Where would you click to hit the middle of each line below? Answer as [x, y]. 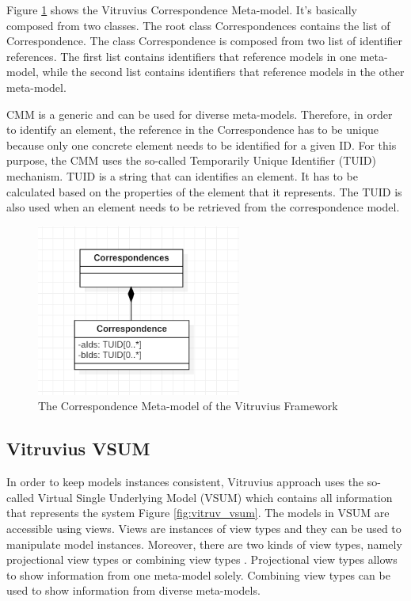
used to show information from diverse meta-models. [133, 590]
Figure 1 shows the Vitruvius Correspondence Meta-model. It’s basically [182, 10]
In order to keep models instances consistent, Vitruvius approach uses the [185, 482]
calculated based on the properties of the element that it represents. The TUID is [204, 191]
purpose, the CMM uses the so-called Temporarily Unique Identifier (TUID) [191, 160]
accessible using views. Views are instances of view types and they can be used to [204, 528]
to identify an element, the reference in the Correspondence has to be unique [193, 129]
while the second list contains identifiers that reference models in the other [223, 72]
